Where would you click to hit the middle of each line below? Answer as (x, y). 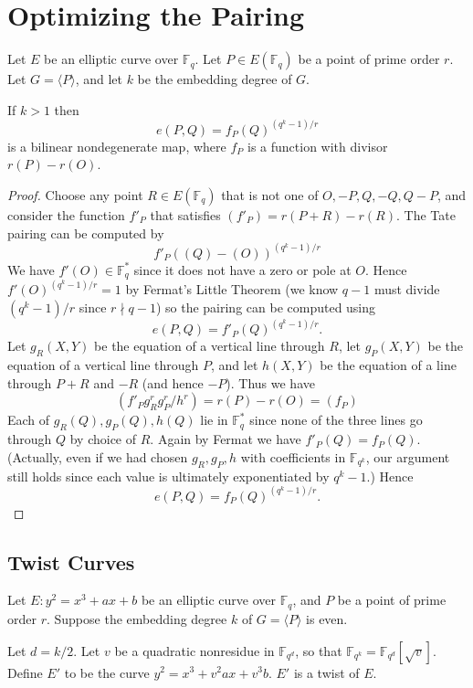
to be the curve (107, 672)
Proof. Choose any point (75, 194)
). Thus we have (270, 382)
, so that (319, 650)
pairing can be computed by (86, 233)
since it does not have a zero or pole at (242, 269)
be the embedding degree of (215, 79)
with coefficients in (293, 456)
